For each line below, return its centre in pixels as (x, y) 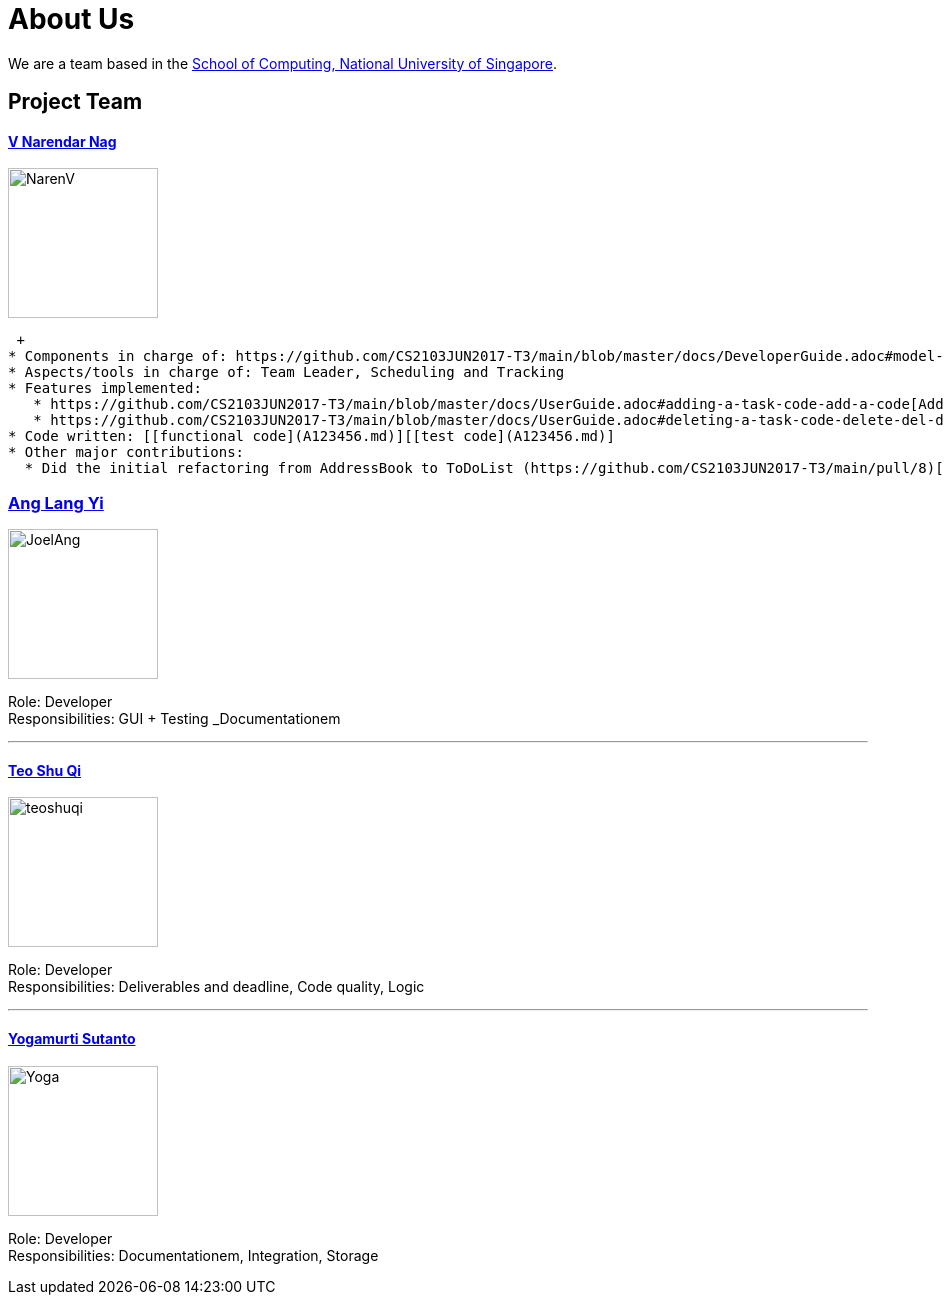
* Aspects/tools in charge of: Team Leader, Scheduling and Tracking (286, 372)
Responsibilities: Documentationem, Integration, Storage (193, 1255)
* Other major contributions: (126, 452)
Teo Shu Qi (45, 770)
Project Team (75, 102)
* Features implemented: (105, 388)
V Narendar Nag (62, 141)
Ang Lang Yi (56, 502)
